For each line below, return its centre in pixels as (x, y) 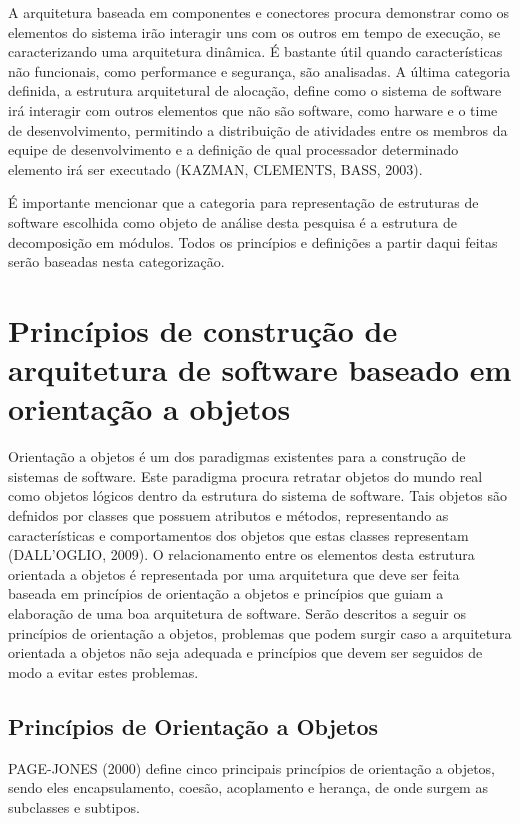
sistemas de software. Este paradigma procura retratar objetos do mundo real (245, 475)
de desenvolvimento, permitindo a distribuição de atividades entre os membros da (258, 129)
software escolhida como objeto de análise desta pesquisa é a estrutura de (232, 221)
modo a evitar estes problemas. (103, 671)
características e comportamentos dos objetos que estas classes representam (238, 534)
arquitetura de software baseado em (260, 369)
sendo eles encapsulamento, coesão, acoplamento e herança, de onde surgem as (248, 787)
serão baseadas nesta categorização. (116, 261)
